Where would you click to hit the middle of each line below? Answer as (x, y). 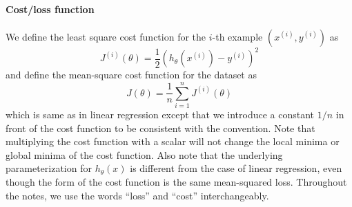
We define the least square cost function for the (106, 36)
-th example (237, 36)
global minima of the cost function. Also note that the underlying (144, 154)
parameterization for (49, 168)
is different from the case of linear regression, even (236, 168)
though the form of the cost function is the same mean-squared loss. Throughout (176, 181)
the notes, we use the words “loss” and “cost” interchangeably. (137, 195)
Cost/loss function (50, 9)
